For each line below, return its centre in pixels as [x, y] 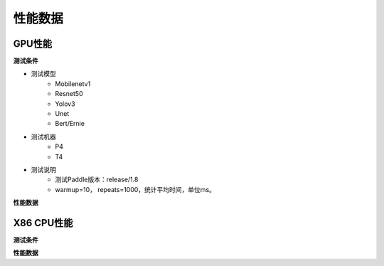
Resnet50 [69, 94]
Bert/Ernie [70, 124]
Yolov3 [65, 104]
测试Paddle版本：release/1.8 [97, 180]
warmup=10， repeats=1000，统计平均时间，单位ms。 [135, 189]
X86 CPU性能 [43, 223]
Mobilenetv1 [73, 84]
